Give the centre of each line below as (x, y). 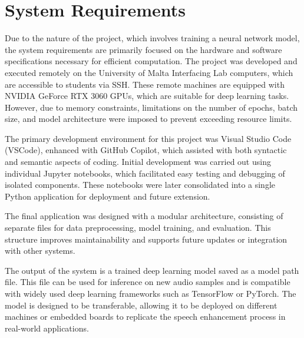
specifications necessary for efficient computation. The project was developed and (151, 61)
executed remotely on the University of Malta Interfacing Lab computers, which (149, 72)
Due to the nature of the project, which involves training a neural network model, (152, 38)
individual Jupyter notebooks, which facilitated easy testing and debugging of (145, 173)
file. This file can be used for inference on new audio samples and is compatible (148, 282)
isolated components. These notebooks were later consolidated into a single (140, 185)
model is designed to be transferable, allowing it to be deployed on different (141, 305)
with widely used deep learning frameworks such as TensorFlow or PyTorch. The (151, 293)
